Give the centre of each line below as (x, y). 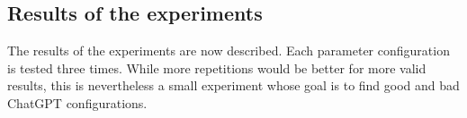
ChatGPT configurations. (77, 102)
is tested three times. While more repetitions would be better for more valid (217, 67)
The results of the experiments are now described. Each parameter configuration (229, 51)
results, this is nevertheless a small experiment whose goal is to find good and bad (233, 85)
